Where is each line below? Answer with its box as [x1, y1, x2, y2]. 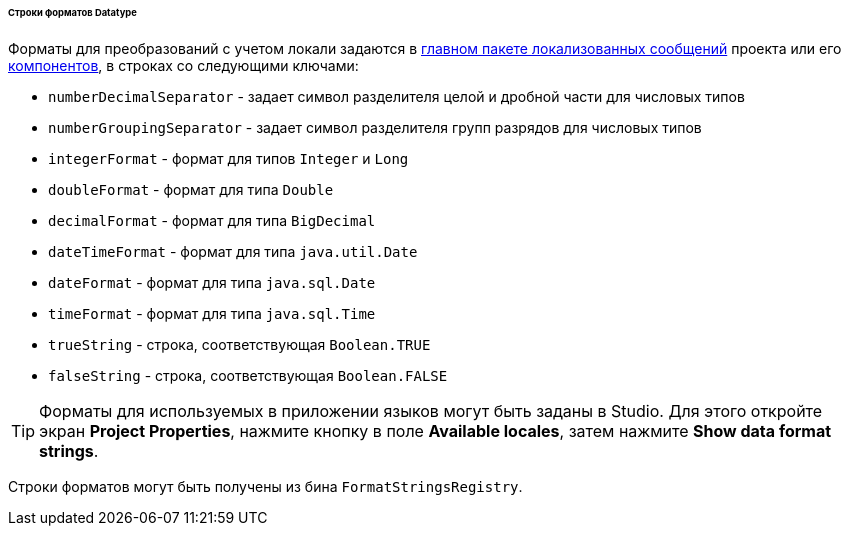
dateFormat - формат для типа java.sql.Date [48, 273, 376, 291]
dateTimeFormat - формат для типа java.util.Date [48, 242, 418, 260]
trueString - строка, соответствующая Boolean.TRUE [48, 335, 431, 353]
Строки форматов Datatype [8, 7, 137, 18]
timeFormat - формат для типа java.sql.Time [48, 304, 376, 322]
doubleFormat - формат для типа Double [48, 180, 334, 198]
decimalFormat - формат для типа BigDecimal [48, 211, 376, 229]
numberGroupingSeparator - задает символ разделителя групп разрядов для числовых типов [48, 118, 702, 136]
